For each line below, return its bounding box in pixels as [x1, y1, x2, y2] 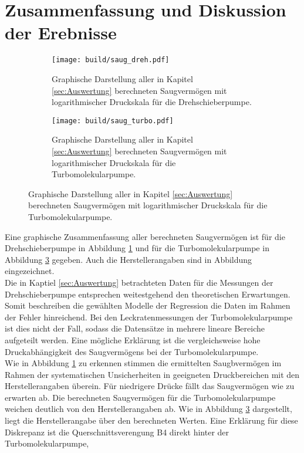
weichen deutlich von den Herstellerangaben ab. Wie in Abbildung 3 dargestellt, [5, 403, 292, 415]
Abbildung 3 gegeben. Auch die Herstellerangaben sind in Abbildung [5, 253, 252, 265]
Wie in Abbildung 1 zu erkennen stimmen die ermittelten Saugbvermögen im [5, 357, 282, 369]
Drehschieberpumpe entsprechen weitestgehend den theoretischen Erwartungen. [5, 288, 291, 300]
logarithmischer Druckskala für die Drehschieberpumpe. [52, 96, 252, 108]
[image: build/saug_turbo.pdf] [52, 116, 174, 125]
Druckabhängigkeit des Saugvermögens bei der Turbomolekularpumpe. [5, 345, 259, 357]
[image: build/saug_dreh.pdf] [52, 56, 170, 65]
